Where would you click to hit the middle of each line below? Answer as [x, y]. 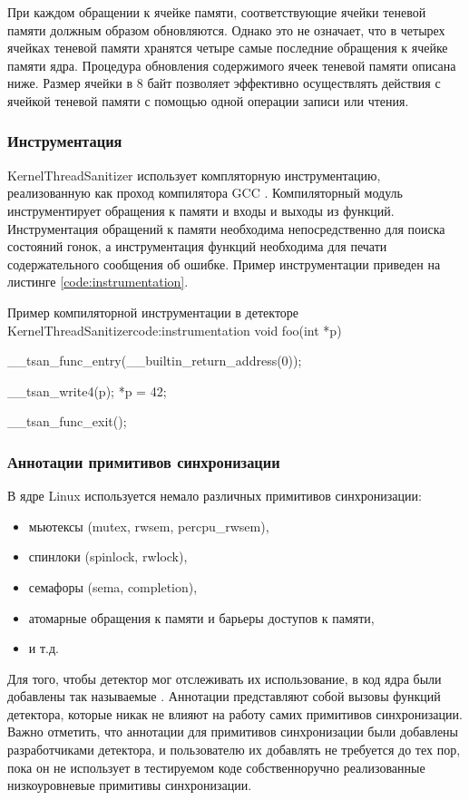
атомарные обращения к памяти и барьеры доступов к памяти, [201, 617]
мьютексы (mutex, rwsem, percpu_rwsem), [149, 526]
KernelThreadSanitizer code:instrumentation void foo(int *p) [175, 330]
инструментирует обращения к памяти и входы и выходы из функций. [201, 210]
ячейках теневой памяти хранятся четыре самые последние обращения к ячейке [228, 48]
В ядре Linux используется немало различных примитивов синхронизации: [215, 496]
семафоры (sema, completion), [113, 586]
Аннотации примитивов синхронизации [144, 461]
